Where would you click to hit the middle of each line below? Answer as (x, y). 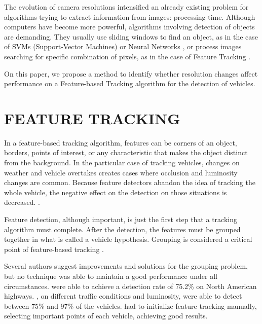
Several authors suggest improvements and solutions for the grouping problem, (126, 266)
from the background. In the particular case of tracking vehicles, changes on (122, 163)
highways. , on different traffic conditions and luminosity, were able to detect (123, 296)
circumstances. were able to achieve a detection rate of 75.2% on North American (130, 286)
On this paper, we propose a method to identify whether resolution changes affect (131, 73)
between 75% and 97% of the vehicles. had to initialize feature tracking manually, (130, 305)
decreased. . (22, 202)
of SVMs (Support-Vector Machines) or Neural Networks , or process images (123, 46)
